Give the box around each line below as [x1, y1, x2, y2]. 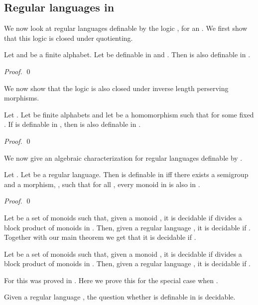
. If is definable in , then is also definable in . [4, 119, 141, 129]
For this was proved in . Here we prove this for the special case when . [4, 275, 218, 285]
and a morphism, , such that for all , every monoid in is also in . [4, 179, 200, 189]
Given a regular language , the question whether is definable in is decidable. [4, 292, 236, 302]
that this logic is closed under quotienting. [4, 32, 133, 43]
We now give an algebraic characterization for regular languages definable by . [4, 152, 243, 163]
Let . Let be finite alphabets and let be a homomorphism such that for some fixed [4, 109, 254, 119]
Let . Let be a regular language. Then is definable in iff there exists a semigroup [4, 169, 249, 180]
